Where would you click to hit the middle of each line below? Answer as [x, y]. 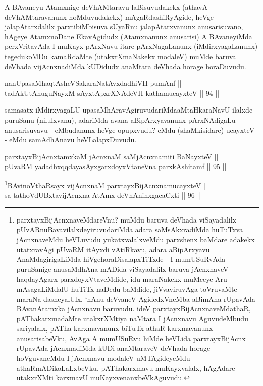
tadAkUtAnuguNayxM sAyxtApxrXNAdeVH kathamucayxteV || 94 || [112, 93]
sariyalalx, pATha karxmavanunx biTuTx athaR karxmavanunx [115, 328]
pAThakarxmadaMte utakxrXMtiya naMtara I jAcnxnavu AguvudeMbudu [132, 318]
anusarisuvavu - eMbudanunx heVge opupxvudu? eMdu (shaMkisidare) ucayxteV [130, 129]
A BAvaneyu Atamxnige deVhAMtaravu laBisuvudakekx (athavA [106, 7]
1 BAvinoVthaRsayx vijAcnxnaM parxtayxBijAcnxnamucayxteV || [106, 184]
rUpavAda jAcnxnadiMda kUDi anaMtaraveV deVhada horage [113, 348]
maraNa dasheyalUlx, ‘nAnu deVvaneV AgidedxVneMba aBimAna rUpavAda [136, 298]
